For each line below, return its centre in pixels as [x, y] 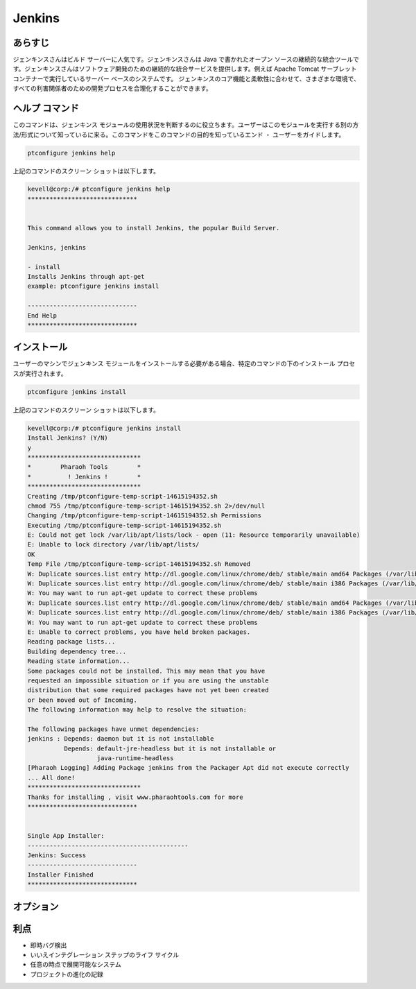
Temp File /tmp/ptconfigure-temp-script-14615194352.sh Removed [139, 564]
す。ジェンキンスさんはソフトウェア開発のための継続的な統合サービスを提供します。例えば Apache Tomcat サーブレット [185, 69]
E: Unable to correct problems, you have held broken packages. [139, 632]
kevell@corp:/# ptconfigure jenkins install [104, 428]
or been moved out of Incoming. [83, 700]
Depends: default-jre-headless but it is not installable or [170, 748]
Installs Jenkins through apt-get [86, 276]
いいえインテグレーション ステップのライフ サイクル [105, 955]
